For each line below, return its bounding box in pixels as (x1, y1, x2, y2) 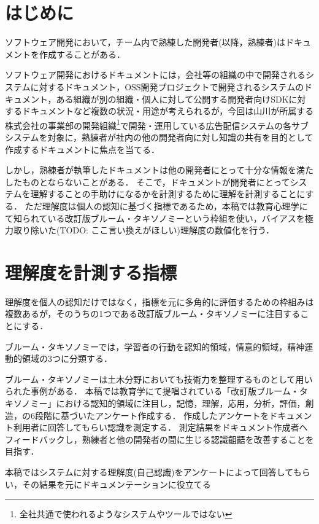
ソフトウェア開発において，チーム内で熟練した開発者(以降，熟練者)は (5, 36, 286, 49)
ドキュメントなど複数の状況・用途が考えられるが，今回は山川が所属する (21, 104, 314, 117)
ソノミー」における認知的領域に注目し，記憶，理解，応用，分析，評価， (13, 396, 306, 409)
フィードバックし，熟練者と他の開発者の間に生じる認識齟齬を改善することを (5, 432, 314, 445)
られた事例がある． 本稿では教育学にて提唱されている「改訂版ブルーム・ (5, 385, 299, 397)
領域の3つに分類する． (21, 352, 112, 365)
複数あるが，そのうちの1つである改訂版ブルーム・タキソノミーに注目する (5, 307, 301, 320)
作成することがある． (39, 47, 125, 60)
